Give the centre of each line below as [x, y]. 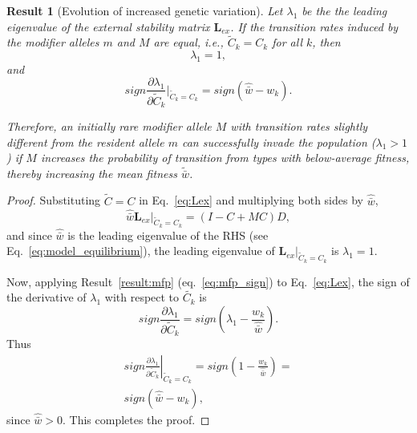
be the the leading [344, 10]
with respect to [142, 297]
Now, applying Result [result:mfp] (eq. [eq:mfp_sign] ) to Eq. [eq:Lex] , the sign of [208, 281]
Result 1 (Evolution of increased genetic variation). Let [145, 10]
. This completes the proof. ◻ [136, 419]
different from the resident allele [85, 142]
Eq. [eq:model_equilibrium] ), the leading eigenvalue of [141, 251]
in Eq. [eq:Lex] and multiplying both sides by [251, 200]
